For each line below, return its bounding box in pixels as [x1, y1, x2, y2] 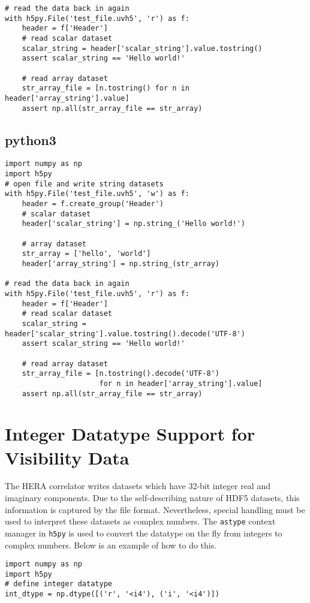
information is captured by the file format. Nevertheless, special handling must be [5, 503, 305, 515]
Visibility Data [5, 445, 130, 469]
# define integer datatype [5, 580, 112, 589]
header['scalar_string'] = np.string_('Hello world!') [22, 219, 245, 228]
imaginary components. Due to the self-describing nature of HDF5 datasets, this [5, 492, 300, 504]
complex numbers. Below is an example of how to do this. [5, 538, 217, 551]
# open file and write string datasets [5, 179, 164, 188]
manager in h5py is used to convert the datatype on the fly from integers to [5, 526, 282, 539]
